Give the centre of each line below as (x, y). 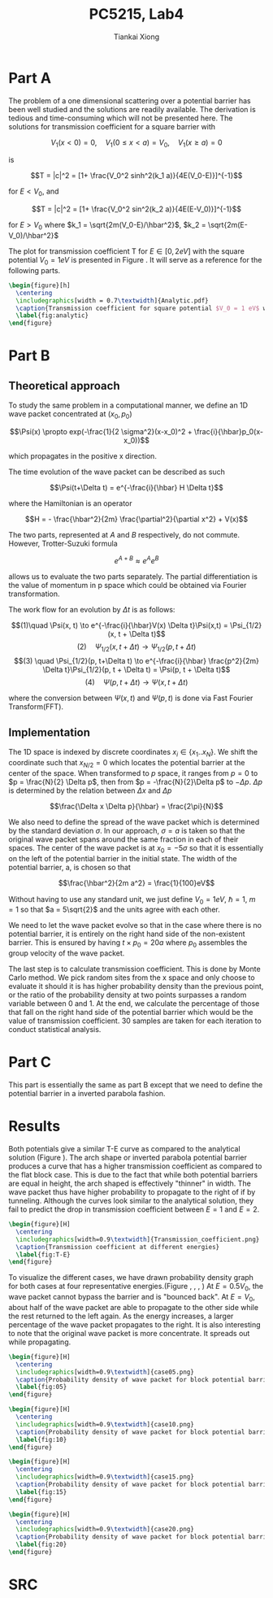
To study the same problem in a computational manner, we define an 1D (128, 405)
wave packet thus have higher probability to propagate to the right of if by (132, 1192)
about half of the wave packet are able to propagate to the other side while (133, 1307)
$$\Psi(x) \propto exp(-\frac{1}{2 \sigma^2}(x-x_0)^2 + (101, 431)
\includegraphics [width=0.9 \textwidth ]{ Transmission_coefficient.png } (138, 1239)
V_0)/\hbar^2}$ (34, 236)
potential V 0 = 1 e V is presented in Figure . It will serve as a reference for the (135, 261)
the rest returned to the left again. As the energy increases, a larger (121, 1316)
